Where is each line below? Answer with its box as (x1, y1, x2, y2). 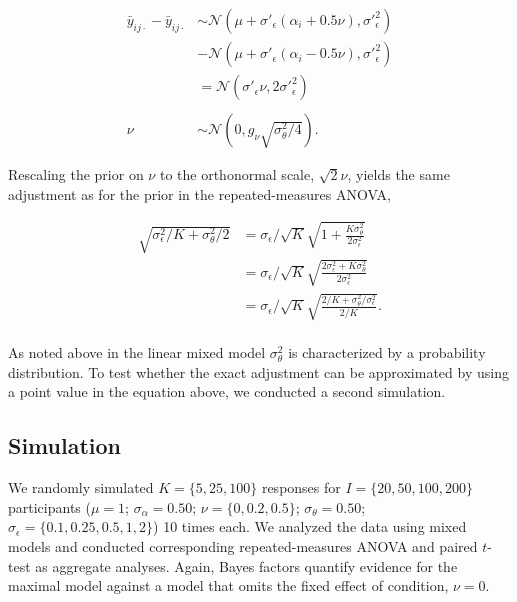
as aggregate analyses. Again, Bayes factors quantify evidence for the (35, 555, 458, 576)
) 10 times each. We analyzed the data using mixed (153, 516, 467, 537)
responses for (261, 477, 341, 498)
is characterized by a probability (288, 342, 486, 363)
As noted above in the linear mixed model (8, 342, 266, 363)
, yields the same (347, 164, 450, 185)
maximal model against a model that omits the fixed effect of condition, (8, 575, 449, 596)
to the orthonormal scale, (159, 164, 315, 185)
